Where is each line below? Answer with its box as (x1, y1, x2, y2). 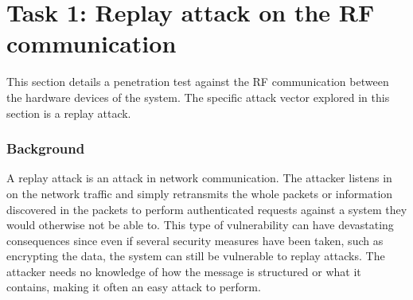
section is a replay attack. (6, 104, 131, 121)
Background (6, 138, 85, 158)
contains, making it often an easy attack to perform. (6, 279, 261, 295)
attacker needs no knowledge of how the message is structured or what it (6, 263, 361, 279)
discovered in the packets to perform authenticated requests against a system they (6, 201, 407, 217)
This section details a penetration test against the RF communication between (6, 73, 389, 90)
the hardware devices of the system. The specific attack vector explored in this (6, 88, 390, 105)
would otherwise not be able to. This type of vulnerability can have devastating (6, 216, 394, 233)
